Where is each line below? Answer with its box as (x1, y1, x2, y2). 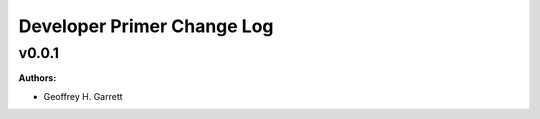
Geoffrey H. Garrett (43, 90, 124, 102)
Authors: (18, 72, 57, 84)
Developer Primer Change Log (18, 15, 274, 37)
